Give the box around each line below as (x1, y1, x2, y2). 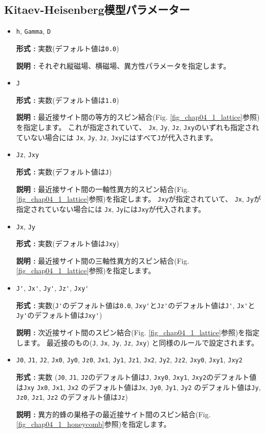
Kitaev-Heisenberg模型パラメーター (4, 2, 190, 17)
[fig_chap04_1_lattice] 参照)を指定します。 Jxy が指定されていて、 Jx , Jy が (16, 193, 261, 204)
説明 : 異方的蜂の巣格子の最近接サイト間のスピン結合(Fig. (16, 408, 211, 419)
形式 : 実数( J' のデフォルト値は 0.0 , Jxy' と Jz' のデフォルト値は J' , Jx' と (16, 299, 255, 310)
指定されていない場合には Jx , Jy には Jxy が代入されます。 (16, 203, 206, 214)
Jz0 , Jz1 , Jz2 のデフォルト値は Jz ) (16, 392, 128, 402)
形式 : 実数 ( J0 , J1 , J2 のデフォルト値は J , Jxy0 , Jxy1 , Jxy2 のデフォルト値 (16, 371, 257, 382)
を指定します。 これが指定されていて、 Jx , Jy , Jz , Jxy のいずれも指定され (16, 122, 259, 133)
